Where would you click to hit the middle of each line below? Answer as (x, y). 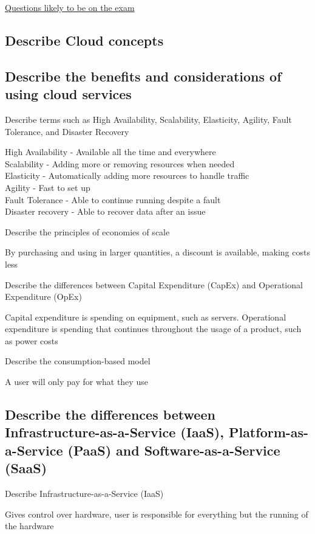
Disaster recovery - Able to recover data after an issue (105, 211)
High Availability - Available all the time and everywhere (110, 152)
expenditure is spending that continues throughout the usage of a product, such (153, 329)
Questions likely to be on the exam (70, 7)
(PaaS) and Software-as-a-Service (174, 450)
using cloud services (68, 94)
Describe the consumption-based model (78, 361)
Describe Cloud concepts (84, 40)
